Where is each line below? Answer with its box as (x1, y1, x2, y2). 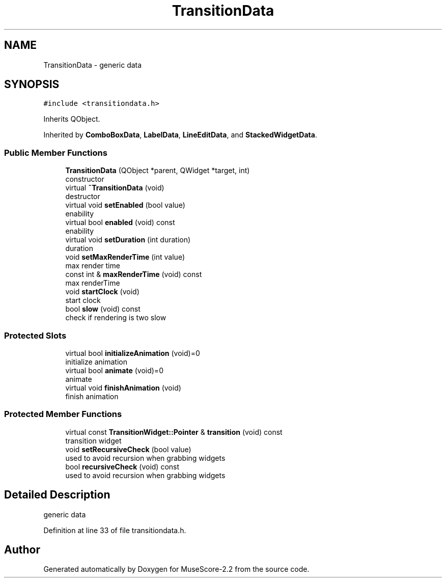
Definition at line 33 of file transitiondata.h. (43, 525, 186, 535)
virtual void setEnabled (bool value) (65, 201, 185, 210)
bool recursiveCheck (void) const (65, 462, 180, 471)
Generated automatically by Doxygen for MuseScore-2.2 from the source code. (43, 565, 310, 574)
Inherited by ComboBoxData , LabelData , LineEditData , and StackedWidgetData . (43, 130, 317, 140)
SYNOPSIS (4, 78, 60, 91)
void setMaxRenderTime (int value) (65, 253, 185, 262)
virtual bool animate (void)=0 (65, 366, 163, 375)
